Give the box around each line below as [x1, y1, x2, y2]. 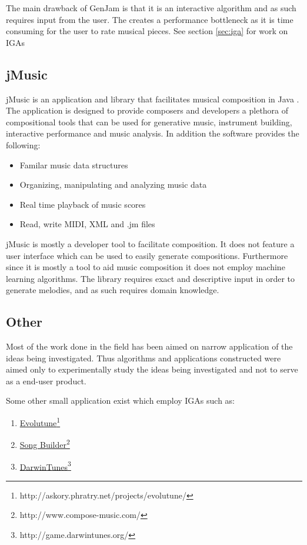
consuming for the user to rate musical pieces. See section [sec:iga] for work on [6, 25, 288, 37]
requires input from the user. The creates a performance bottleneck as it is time [6, 13, 293, 25]
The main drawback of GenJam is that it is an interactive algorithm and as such [6, 2, 296, 14]
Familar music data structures [19, 158, 128, 171]
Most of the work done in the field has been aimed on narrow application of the [6, 340, 293, 353]
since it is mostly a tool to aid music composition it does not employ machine [6, 261, 285, 273]
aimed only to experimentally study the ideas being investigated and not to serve [6, 363, 298, 375]
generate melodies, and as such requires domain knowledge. [6, 284, 219, 296]
